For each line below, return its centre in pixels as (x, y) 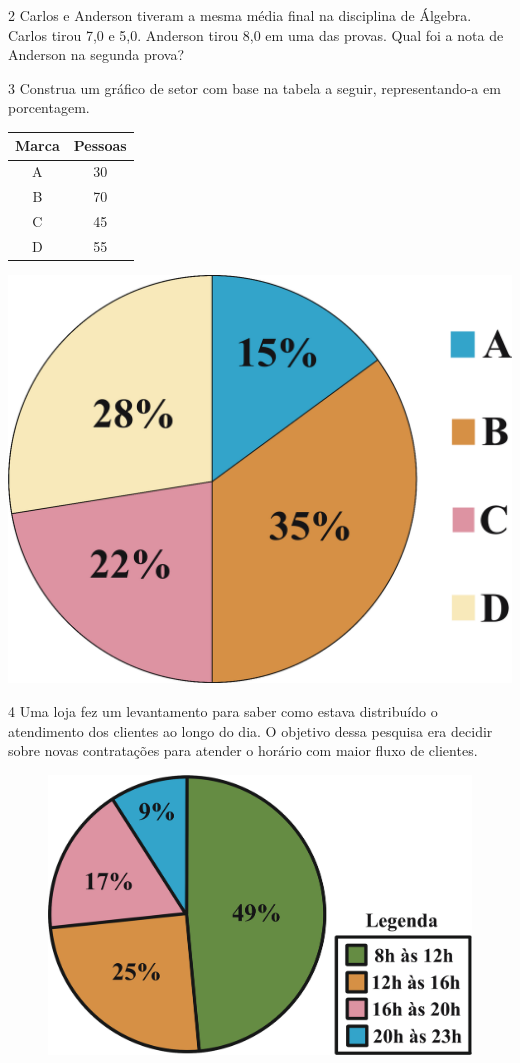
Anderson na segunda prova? (96, 54)
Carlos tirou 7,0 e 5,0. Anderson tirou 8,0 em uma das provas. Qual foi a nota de (256, 34)
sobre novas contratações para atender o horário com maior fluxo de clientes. (243, 750)
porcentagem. (49, 107)
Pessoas (100, 145)
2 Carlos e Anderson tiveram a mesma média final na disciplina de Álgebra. (240, 15)
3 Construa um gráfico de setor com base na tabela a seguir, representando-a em (254, 87)
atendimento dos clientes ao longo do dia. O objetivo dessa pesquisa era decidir (250, 730)
